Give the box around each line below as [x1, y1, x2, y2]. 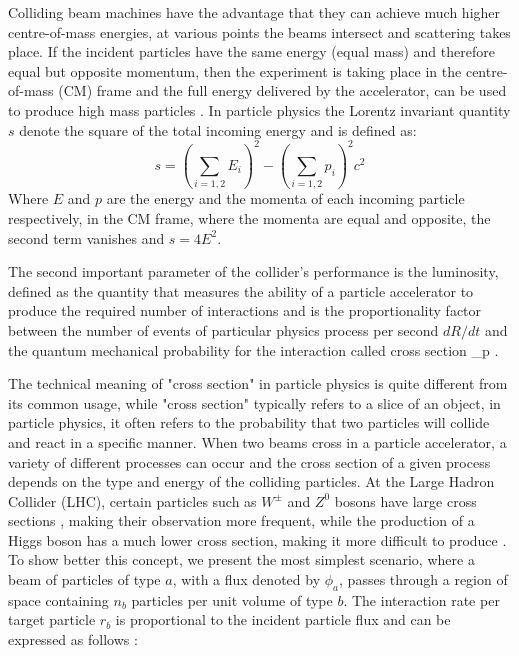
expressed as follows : [8, 629, 138, 650]
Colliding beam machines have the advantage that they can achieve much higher [8, 2, 501, 22]
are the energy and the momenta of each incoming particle [106, 188, 465, 209]
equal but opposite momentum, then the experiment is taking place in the [8, 60, 462, 81]
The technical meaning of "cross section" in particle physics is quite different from [8, 373, 508, 394]
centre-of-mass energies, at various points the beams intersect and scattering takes [8, 21, 511, 42]
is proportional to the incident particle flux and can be [115, 609, 451, 630]
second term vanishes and [8, 227, 165, 248]
